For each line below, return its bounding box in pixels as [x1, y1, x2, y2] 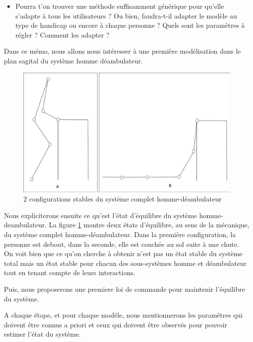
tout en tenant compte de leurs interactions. [4, 267, 136, 278]
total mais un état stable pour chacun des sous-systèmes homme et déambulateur [4, 258, 247, 268]
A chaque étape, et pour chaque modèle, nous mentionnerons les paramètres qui [4, 310, 243, 320]
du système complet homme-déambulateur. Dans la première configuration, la [4, 229, 236, 240]
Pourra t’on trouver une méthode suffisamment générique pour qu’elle [15, 1, 224, 11]
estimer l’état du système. [4, 329, 81, 339]
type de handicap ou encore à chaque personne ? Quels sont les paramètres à [15, 20, 245, 30]
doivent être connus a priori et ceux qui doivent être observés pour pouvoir [4, 319, 228, 329]
